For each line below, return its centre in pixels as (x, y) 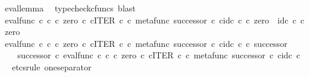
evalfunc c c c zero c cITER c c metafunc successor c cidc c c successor (146, 43)
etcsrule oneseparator (52, 66)
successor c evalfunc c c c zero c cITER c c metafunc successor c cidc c (159, 55)
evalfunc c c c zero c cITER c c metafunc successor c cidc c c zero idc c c (154, 20)
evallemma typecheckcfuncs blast (70, 8)
